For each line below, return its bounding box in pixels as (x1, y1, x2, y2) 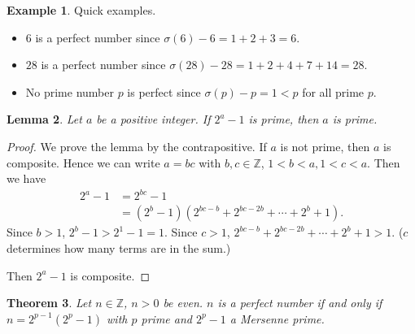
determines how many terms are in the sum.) (7, 239, 231, 256)
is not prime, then (280, 137, 370, 154)
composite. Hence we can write (7, 154, 160, 171)
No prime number (25, 83, 114, 100)
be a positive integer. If (96, 111, 211, 128)
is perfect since (127, 83, 201, 100)
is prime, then (248, 111, 319, 128)
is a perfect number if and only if (217, 294, 382, 311)
